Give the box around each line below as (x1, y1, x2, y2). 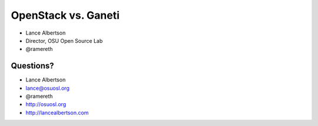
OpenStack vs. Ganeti (11, 9, 120, 22)
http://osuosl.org (25, 101, 67, 108)
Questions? (11, 61, 54, 71)
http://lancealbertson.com (25, 109, 89, 116)
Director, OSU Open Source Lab (25, 37, 103, 44)
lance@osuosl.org (25, 84, 70, 91)
